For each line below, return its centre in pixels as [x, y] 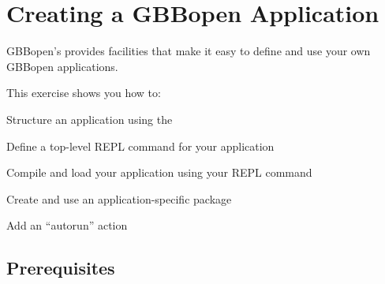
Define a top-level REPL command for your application [140, 146]
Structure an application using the [90, 119]
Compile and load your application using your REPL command [159, 172]
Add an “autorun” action [67, 225]
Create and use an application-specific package [119, 198]
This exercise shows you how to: [84, 93]
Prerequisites [61, 268]
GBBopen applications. [62, 66]
